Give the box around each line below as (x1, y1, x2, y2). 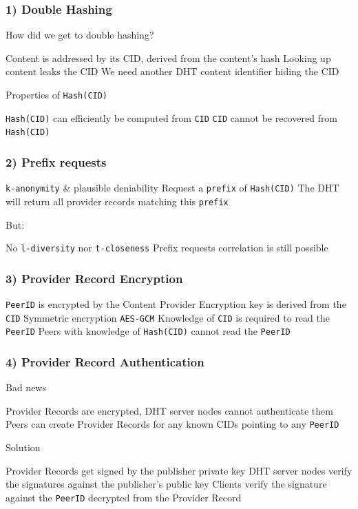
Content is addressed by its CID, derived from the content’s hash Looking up (6, 50, 331, 65)
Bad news (6, 380, 46, 395)
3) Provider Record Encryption (6, 269, 183, 287)
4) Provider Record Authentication (6, 353, 204, 370)
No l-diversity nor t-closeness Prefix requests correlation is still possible (6, 240, 328, 255)
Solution (6, 440, 41, 454)
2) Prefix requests (6, 153, 107, 170)
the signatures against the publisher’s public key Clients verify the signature (6, 477, 327, 491)
